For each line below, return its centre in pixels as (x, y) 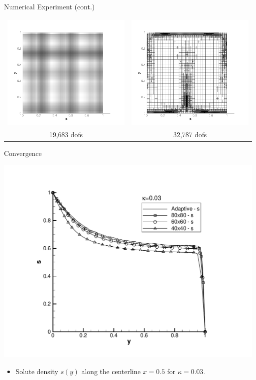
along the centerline (111, 371)
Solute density (37, 371)
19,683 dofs (66, 134)
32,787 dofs (190, 134)
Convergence (23, 153)
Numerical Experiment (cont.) (49, 6)
